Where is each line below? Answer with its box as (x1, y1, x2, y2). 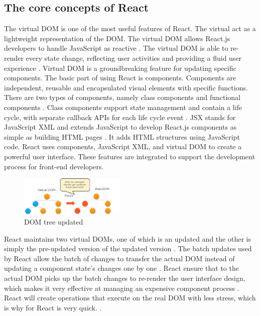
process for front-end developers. (4, 161, 104, 171)
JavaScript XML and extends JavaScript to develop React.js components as (4, 122, 237, 132)
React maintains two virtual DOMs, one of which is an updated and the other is (4, 233, 251, 244)
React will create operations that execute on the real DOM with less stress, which (4, 292, 256, 303)
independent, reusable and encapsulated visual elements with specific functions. (4, 82, 248, 92)
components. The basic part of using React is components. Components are (4, 72, 236, 83)
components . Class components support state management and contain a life (4, 101, 242, 112)
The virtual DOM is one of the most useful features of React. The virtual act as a (4, 23, 256, 34)
